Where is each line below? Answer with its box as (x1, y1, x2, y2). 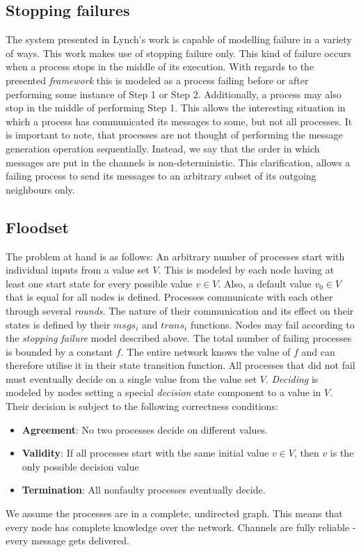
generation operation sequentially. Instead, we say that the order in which (6, 141, 320, 155)
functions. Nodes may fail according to (190, 317, 355, 331)
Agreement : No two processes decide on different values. (22, 422, 268, 436)
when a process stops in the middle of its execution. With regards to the (6, 59, 314, 74)
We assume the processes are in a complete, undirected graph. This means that (6, 506, 343, 521)
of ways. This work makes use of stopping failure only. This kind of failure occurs (6, 45, 351, 60)
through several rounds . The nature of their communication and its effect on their (6, 303, 354, 317)
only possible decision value (22, 459, 139, 473)
